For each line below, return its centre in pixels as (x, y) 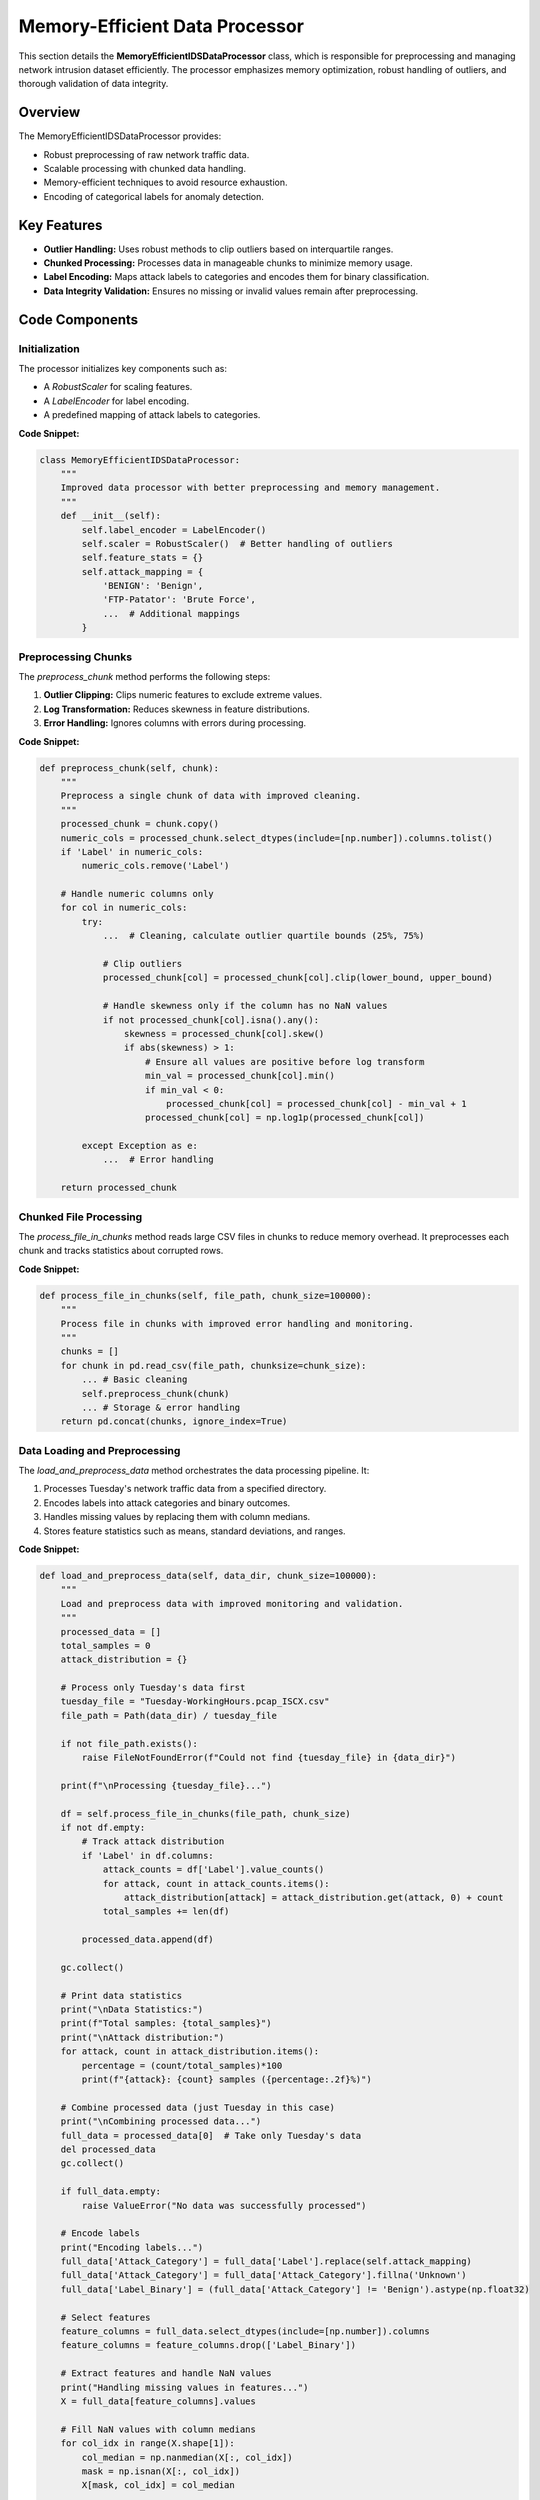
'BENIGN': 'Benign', (153, 586)
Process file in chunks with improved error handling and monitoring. (237, 1323)
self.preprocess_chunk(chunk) (155, 1393)
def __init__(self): (111, 516)
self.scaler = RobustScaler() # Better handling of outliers (237, 543)
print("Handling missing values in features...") (184, 2387)
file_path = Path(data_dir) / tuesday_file (168, 1715)
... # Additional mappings (171, 613)
